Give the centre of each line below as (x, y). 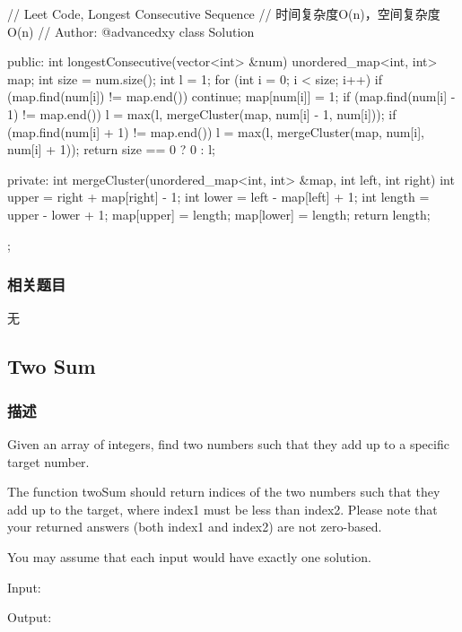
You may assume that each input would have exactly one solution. (189, 556)
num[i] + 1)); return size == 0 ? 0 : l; (111, 149)
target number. (48, 461)
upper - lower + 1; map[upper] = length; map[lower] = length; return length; (219, 214)
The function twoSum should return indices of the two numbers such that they (224, 492)
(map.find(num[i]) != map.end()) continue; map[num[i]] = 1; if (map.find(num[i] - (231, 96)
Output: (30, 617)
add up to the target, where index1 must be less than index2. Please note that (222, 509)
